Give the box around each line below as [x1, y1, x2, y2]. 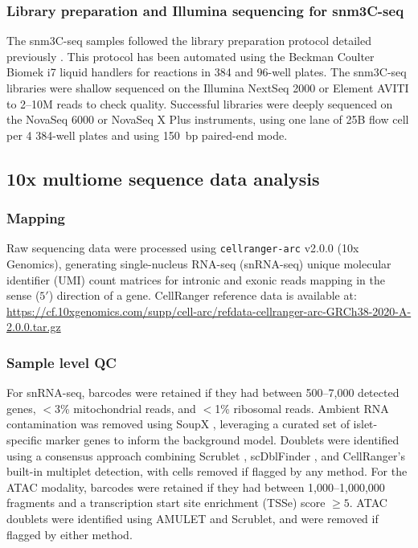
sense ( [6, 287, 40, 304]
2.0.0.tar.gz [6, 318, 61, 335]
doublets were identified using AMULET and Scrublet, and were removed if [6, 509, 379, 526]
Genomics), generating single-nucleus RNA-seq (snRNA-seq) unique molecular [6, 256, 391, 272]
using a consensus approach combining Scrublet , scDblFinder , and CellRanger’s [6, 447, 405, 464]
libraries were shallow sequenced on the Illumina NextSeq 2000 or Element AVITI [6, 80, 409, 96]
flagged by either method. [6, 526, 133, 542]
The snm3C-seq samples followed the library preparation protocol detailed [6, 32, 371, 49]
